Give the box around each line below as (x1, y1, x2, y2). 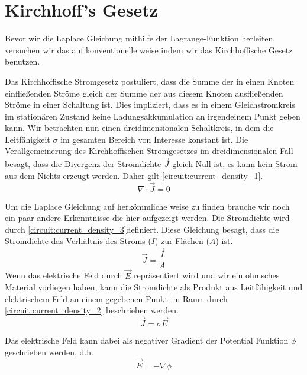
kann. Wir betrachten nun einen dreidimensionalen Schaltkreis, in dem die (5, 121, 274, 134)
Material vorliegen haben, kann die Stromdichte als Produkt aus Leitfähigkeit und (5, 281, 303, 293)
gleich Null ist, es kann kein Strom (172, 158, 298, 170)
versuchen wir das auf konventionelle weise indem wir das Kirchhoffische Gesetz (5, 43, 293, 56)
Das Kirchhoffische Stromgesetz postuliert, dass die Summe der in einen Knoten (5, 75, 295, 87)
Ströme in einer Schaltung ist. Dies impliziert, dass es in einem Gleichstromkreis (5, 98, 295, 111)
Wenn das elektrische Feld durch (5, 269, 122, 281)
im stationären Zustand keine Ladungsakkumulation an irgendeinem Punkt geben (5, 110, 300, 122)
